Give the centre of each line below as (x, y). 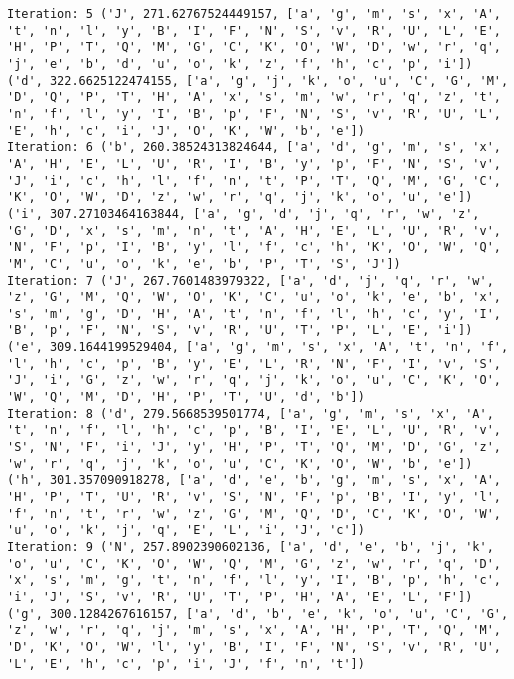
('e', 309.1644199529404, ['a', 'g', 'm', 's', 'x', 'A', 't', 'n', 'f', (258, 347)
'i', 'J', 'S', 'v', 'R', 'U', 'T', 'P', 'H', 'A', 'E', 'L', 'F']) (240, 596)
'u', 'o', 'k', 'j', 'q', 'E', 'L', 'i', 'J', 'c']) (186, 530)
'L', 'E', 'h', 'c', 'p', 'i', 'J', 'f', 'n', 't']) (186, 663)
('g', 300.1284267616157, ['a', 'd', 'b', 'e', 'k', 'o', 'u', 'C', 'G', (258, 613)
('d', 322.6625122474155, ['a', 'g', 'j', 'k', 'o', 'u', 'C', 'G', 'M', (258, 80)
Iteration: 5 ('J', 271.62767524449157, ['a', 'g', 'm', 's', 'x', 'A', (254, 14)
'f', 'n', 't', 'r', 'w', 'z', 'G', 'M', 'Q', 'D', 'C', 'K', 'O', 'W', (254, 513)
